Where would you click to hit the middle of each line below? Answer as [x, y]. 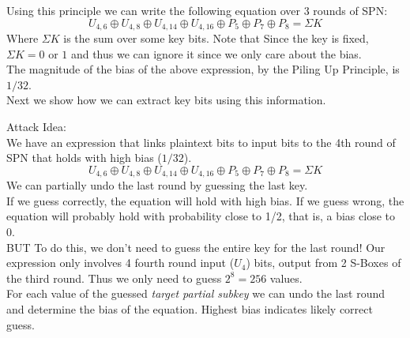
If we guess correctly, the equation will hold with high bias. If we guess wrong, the [205, 200]
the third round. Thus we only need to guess [114, 278]
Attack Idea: [36, 127]
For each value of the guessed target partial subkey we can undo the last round [196, 293]
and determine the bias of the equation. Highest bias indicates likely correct [190, 309]
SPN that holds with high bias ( [84, 158]
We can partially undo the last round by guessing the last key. [157, 185]
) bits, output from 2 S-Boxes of [323, 263]
